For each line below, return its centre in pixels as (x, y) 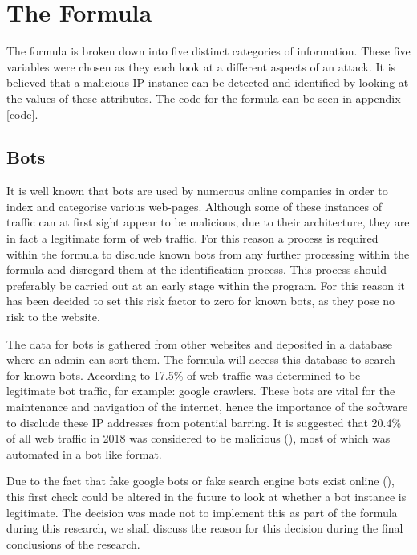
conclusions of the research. (73, 543)
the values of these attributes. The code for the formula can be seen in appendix (204, 98)
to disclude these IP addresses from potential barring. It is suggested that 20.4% (204, 422)
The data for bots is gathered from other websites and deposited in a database (199, 343)
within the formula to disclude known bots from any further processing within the (208, 253)
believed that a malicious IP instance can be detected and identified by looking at (208, 82)
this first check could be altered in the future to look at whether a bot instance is (206, 496)
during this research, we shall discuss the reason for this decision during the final (205, 528)
